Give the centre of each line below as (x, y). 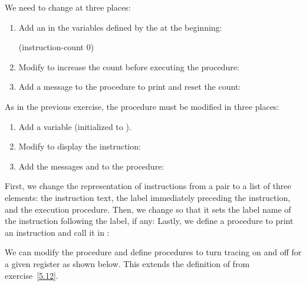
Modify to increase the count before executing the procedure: (129, 66)
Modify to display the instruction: (80, 146)
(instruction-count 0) (56, 47)
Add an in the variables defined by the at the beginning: (120, 27)
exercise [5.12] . (32, 275)
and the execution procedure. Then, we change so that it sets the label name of (148, 209)
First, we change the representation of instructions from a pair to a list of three (148, 186)
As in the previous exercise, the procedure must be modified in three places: (142, 106)
